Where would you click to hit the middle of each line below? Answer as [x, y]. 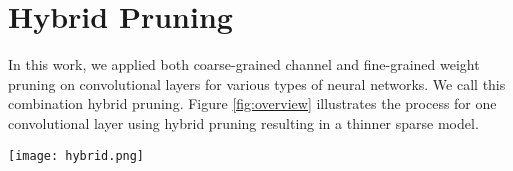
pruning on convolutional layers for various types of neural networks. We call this [257, 83]
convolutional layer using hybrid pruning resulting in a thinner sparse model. [243, 122]
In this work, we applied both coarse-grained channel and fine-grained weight [244, 64]
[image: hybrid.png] [76, 155]
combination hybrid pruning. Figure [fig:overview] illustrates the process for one [252, 103]
